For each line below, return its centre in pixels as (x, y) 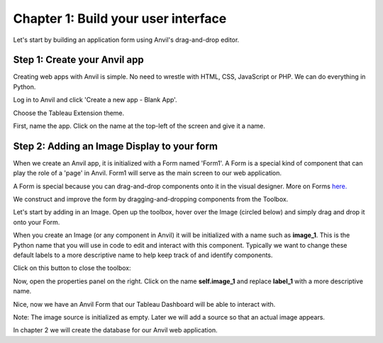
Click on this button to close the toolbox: (72, 268)
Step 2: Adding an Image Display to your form (115, 146)
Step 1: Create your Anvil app (79, 60)
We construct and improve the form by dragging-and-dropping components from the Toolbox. (151, 200)
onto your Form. (37, 222)
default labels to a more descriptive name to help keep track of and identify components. (143, 255)
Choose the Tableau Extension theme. (69, 113)
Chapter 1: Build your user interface (120, 18)
